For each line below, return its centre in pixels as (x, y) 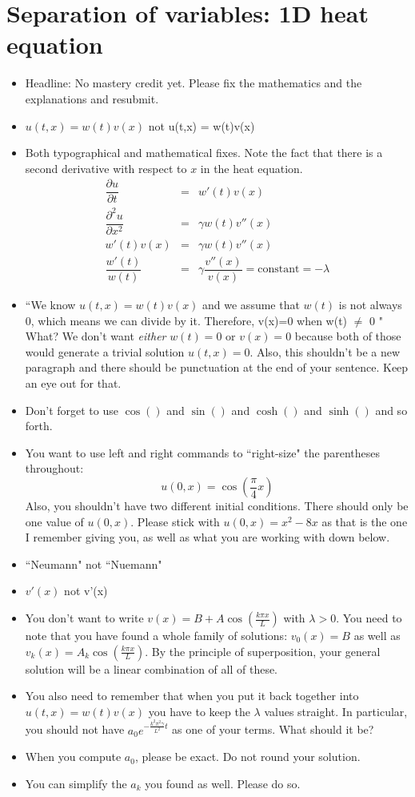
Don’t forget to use (72, 410)
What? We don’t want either (96, 336)
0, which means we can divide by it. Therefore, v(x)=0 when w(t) (186, 320)
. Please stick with (175, 521)
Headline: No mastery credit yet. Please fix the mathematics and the (194, 83)
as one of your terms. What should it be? (273, 729)
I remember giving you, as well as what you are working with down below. (207, 537)
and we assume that (251, 305)
